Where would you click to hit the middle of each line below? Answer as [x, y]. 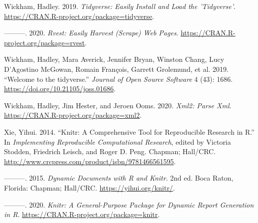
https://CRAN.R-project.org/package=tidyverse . [79, 16]
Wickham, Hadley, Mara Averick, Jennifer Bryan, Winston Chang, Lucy [114, 59]
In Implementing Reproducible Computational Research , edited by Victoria [118, 141]
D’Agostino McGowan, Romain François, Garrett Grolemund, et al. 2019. [116, 69]
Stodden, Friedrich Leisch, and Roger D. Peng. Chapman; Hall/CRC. [110, 151]
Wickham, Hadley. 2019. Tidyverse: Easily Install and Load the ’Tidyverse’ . [120, 6]
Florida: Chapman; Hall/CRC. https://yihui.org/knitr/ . [90, 187]
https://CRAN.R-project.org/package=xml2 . [73, 115]
